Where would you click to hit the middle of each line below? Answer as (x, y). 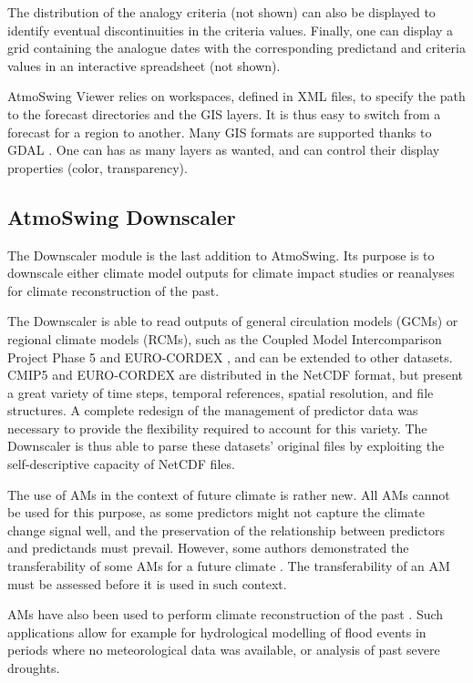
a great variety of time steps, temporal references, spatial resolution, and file (221, 392)
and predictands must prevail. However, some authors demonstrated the (208, 548)
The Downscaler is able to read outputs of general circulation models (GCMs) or (233, 321)
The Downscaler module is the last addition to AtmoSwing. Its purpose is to (221, 255)
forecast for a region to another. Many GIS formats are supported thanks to (220, 132)
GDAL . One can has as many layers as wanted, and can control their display (224, 150)
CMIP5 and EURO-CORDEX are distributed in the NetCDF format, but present (236, 375)
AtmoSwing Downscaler (122, 216)
